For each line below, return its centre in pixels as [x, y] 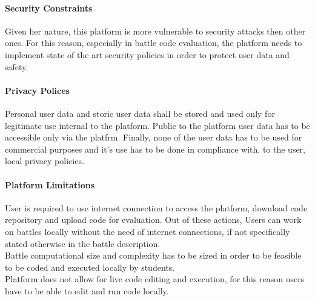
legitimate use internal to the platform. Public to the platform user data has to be [157, 125]
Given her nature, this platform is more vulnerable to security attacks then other [155, 31]
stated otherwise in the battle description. [83, 243]
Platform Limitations [50, 184]
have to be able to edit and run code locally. [87, 290]
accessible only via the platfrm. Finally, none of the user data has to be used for [154, 137]
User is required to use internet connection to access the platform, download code [156, 207]
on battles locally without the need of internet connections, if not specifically [148, 231]
